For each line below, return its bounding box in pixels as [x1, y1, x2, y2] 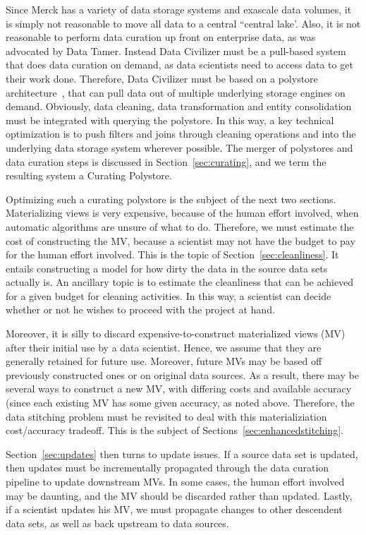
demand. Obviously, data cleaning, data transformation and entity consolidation [6, 99, 352, 114]
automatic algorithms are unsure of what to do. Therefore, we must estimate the [6, 219, 354, 234]
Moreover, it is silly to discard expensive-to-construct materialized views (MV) [6, 326, 346, 341]
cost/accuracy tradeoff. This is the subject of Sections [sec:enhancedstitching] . [6, 423, 343, 438]
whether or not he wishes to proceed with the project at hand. [6, 302, 275, 317]
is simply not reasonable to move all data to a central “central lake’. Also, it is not [6, 16, 361, 30]
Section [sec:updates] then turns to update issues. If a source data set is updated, [6, 446, 358, 461]
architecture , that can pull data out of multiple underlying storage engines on [6, 85, 346, 100]
